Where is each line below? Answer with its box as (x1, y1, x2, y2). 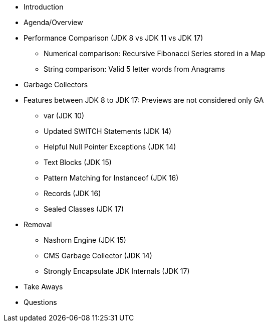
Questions (24, 298, 57, 306)
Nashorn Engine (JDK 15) (44, 236, 126, 244)
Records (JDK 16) (44, 189, 101, 198)
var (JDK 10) (44, 111, 85, 120)
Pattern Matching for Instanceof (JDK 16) (44, 174, 179, 182)
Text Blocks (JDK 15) (44, 158, 112, 167)
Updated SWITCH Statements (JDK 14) (44, 127, 172, 135)
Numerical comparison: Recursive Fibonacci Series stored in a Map (44, 49, 265, 58)
